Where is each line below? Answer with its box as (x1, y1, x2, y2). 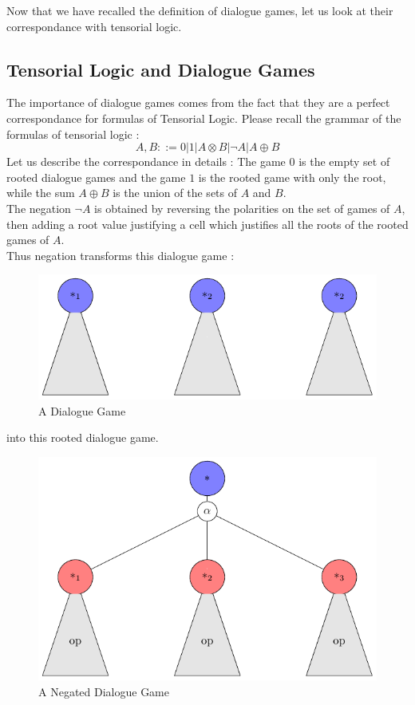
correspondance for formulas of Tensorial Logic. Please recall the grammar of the (6, 109, 401, 126)
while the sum (6, 184, 75, 201)
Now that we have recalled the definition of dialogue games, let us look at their (6, 2, 393, 18)
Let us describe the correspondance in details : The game (6, 153, 286, 170)
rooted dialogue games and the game (6, 168, 186, 185)
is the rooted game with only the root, (198, 168, 386, 185)
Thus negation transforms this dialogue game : (6, 246, 235, 263)
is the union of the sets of (113, 184, 238, 201)
